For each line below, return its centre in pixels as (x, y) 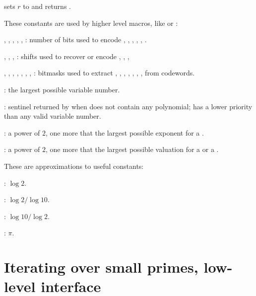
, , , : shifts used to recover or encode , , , (67, 56)
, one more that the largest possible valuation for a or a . (132, 149)
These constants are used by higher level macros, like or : (91, 23)
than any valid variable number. (53, 116)
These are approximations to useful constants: (74, 166)
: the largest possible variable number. (62, 89)
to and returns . (47, 6)
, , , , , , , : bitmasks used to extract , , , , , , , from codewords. (99, 73)
